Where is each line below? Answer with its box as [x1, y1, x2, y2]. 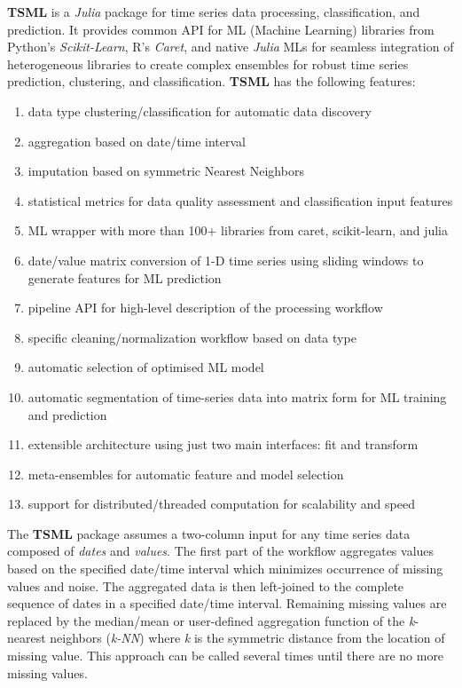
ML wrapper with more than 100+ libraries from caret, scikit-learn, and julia [27, 221, 448, 240]
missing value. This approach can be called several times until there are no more [7, 646, 444, 665]
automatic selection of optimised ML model [27, 358, 264, 376]
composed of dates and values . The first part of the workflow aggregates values [7, 542, 435, 560]
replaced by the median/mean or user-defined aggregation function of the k [7, 611, 415, 629]
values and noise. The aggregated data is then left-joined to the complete [7, 576, 404, 595]
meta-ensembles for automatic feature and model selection [27, 464, 344, 483]
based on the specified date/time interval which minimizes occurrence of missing [7, 559, 443, 578]
